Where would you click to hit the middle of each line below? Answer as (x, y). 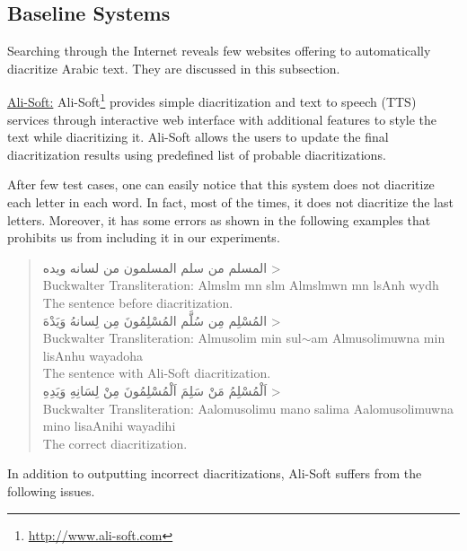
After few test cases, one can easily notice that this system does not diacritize (221, 184)
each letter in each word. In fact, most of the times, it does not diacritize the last (230, 202)
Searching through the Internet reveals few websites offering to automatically (219, 51)
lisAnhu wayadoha (93, 355)
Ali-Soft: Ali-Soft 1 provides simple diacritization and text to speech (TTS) (212, 101)
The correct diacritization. (115, 443)
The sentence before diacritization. (138, 302)
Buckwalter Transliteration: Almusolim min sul (172, 338)
